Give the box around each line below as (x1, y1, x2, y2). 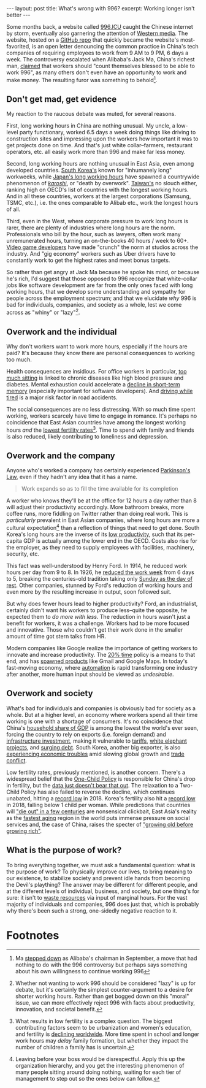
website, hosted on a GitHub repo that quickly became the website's (6, 36, 179, 44)
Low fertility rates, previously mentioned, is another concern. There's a (6, 768, 186, 776)
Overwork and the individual (6, 326, 118, 337)
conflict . (6, 756, 28, 764)
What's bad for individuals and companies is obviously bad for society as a (6, 704, 196, 712)
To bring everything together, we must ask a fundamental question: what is (6, 861, 196, 868)
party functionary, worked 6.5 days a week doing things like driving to (19, 129, 196, 136)
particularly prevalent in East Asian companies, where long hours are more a (6, 516, 200, 524)
